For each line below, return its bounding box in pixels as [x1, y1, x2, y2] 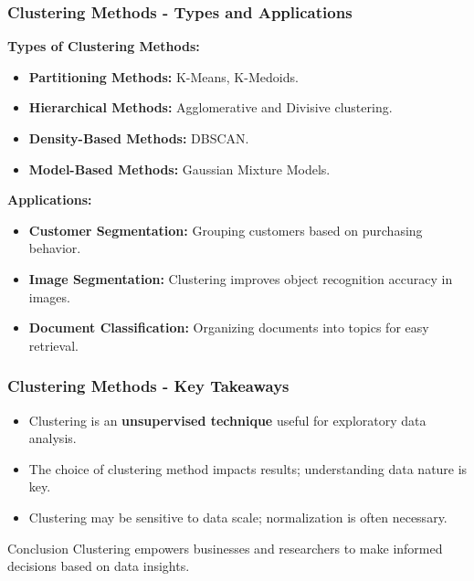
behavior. [28, 238, 81, 258]
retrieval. [28, 335, 79, 354]
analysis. [28, 428, 77, 448]
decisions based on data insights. [7, 556, 190, 576]
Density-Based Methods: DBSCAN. [28, 129, 249, 147]
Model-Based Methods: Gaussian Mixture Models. [28, 159, 331, 178]
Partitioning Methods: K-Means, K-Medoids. [28, 67, 299, 86]
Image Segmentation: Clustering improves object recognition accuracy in [28, 269, 453, 288]
